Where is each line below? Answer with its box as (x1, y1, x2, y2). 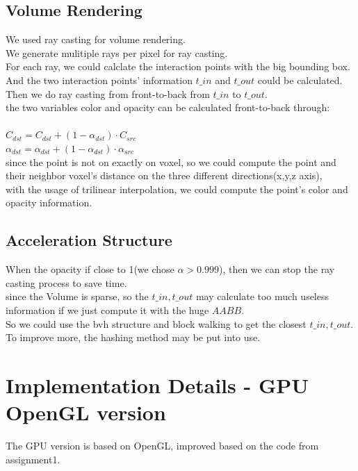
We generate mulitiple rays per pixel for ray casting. (6, 45, 228, 60)
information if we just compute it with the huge (6, 302, 209, 317)
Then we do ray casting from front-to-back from (6, 86, 210, 101)
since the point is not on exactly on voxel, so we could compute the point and (6, 154, 336, 169)
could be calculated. (257, 72, 343, 87)
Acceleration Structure (6, 229, 172, 251)
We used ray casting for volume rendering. (6, 32, 186, 47)
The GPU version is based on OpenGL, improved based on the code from (6, 438, 319, 452)
